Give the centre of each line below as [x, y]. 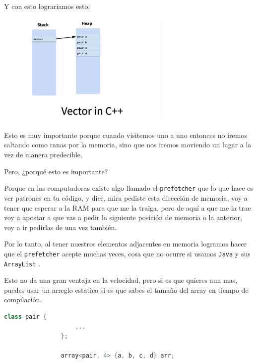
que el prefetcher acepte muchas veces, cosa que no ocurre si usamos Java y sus [127, 253]
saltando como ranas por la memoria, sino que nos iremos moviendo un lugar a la [128, 145]
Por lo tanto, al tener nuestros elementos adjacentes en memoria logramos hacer [126, 244]
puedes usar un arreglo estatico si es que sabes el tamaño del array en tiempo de [126, 290]
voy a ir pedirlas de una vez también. [61, 227]
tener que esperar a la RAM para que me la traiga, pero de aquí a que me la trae [128, 207]
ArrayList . [22, 263]
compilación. [23, 300]
